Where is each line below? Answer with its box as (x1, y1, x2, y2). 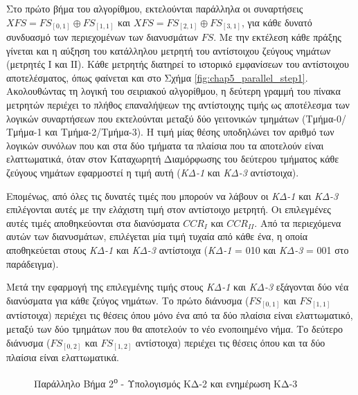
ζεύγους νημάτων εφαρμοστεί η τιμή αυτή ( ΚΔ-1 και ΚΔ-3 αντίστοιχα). (6, 165, 299, 180)
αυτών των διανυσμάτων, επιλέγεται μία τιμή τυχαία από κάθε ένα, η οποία (6, 229, 308, 244)
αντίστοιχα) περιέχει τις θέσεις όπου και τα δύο (135, 335, 325, 349)
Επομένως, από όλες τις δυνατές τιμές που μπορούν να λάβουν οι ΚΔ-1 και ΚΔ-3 (6, 188, 339, 203)
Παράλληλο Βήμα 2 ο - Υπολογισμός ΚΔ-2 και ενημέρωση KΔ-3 (34, 374, 298, 390)
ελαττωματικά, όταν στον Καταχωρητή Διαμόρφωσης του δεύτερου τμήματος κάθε (6, 151, 339, 166)
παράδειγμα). (6, 256, 59, 270)
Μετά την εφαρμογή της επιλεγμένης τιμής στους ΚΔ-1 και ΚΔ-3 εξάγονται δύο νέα (6, 279, 349, 294)
